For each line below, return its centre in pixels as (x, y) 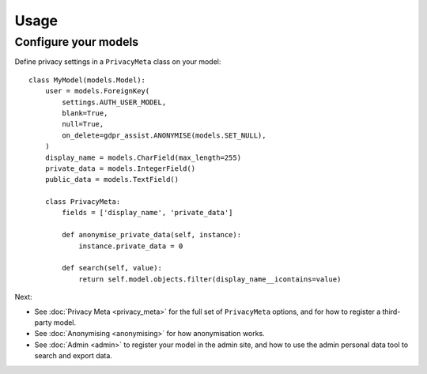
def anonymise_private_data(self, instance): (151, 235)
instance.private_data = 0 (131, 246)
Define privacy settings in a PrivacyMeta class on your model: (118, 62)
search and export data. (73, 356)
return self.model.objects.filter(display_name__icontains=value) (210, 279)
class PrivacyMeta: (83, 202)
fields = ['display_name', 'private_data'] (147, 213)
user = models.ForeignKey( (97, 91)
